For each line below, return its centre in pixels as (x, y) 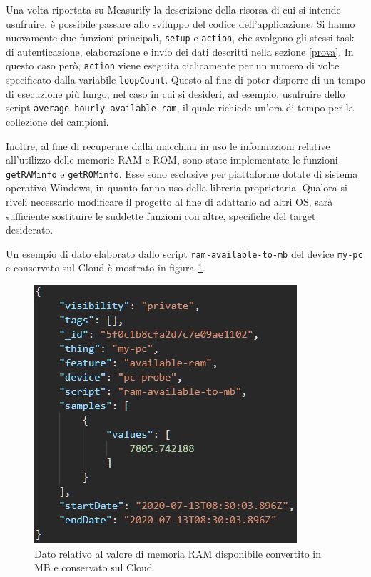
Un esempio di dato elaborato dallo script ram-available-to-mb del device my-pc (184, 253)
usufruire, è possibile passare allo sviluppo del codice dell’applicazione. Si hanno (181, 23)
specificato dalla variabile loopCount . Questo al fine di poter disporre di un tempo (185, 80)
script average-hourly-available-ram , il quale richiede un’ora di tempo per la (180, 107)
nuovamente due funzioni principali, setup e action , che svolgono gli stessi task (180, 37)
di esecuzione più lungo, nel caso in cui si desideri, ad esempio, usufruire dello (176, 93)
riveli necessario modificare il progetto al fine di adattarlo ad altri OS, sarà (169, 202)
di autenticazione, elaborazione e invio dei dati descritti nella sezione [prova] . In (180, 51)
